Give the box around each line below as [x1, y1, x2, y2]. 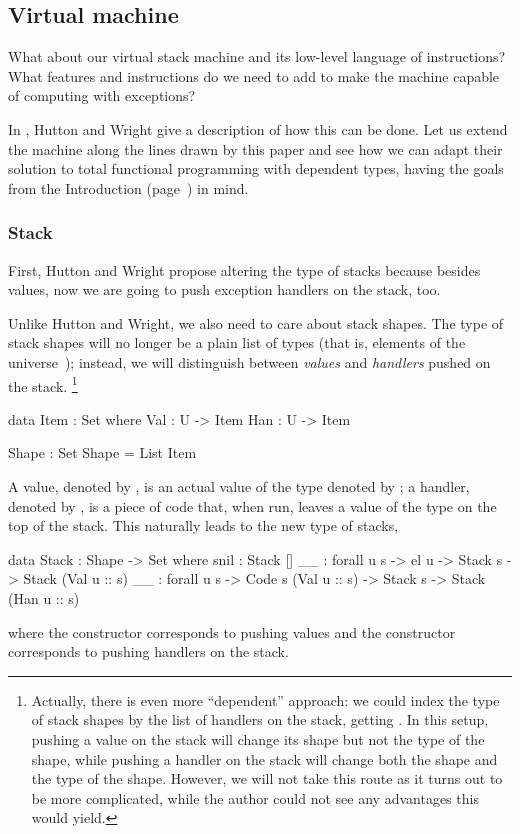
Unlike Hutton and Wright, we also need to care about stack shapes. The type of [8, 312, 504, 333]
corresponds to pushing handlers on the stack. [8, 641, 289, 662]
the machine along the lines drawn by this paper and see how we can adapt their [8, 138, 503, 159]
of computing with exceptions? [8, 85, 196, 106]
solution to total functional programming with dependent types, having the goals [8, 158, 504, 179]
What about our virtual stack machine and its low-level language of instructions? [8, 46, 506, 67]
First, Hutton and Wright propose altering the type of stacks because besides [8, 259, 481, 280]
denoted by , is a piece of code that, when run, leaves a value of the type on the [8, 495, 497, 516]
